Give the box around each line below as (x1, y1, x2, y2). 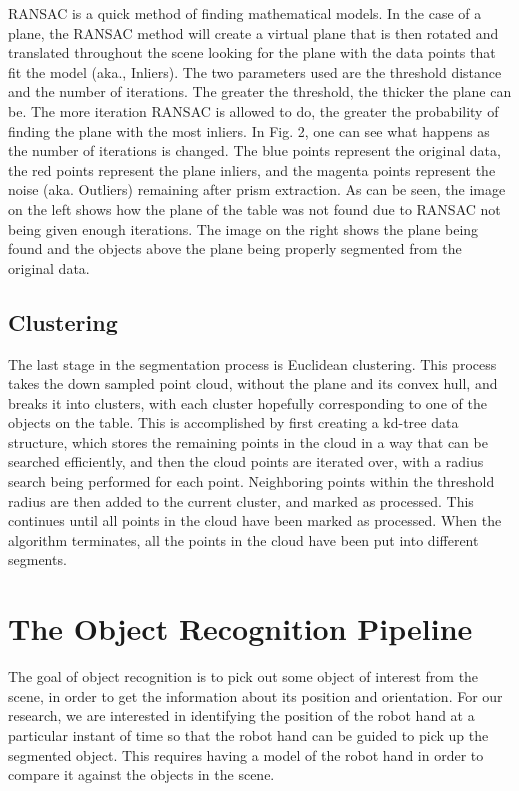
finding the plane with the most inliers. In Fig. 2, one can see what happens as (8, 120, 490, 141)
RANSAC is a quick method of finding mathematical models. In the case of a (8, 3, 482, 23)
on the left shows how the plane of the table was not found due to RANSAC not (8, 198, 501, 219)
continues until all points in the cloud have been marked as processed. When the (8, 510, 502, 531)
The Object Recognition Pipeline (8, 608, 473, 649)
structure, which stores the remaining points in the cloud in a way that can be (8, 431, 488, 452)
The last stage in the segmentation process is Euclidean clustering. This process (8, 353, 497, 374)
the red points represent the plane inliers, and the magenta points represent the (8, 159, 496, 180)
